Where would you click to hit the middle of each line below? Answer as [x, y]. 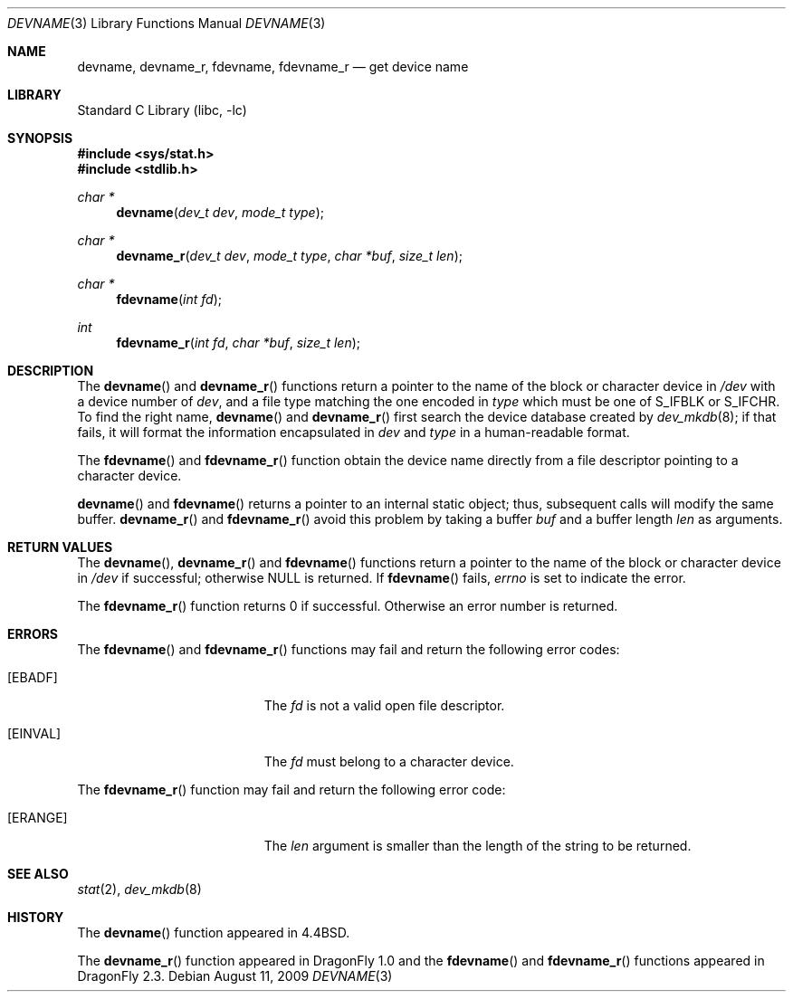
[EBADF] [33, 677]
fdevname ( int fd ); [169, 299]
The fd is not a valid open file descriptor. [384, 705]
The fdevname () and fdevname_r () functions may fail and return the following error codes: [349, 649]
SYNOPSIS [40, 138]
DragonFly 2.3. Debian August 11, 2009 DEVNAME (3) [235, 976]
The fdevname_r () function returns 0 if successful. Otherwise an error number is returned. [348, 606]
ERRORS [33, 634]
